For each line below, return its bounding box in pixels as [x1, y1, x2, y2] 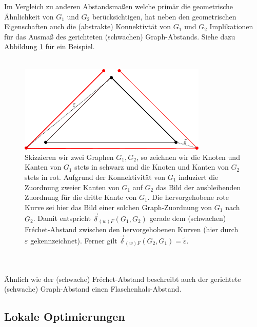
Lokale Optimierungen [4, 309, 125, 324]
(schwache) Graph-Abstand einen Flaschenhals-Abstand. [4, 283, 182, 294]
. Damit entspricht [33, 213, 91, 223]
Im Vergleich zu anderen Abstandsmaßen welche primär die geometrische [4, 1, 233, 11]
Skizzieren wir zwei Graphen [25, 151, 114, 162]
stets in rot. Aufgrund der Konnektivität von [25, 172, 166, 182]
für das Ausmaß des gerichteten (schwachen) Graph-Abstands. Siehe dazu [4, 31, 235, 42]
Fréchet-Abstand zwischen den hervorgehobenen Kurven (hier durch [25, 224, 239, 235]
